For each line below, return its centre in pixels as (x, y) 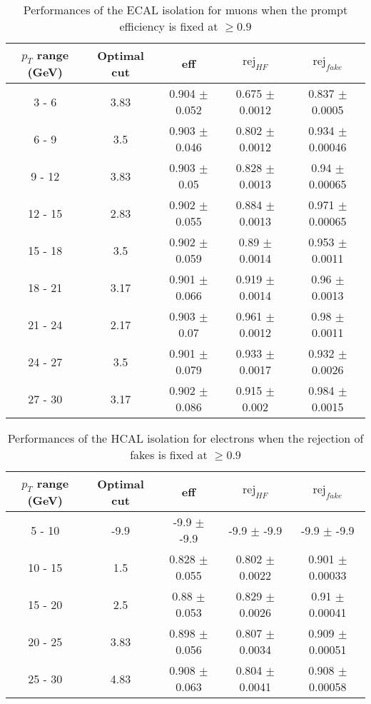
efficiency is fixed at (169, 26)
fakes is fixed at (169, 455)
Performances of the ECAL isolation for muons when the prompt (185, 10)
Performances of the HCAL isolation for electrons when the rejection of (185, 438)
